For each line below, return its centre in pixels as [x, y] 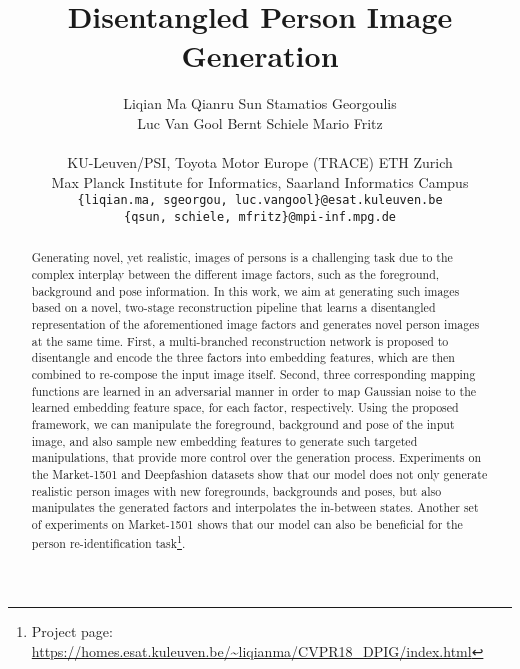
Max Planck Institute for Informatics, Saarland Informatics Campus [260, 181]
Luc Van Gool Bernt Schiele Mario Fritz [260, 122]
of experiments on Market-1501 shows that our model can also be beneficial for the [247, 523]
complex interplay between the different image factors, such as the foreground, [235, 274]
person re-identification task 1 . [108, 541]
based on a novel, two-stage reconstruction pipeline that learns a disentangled [233, 307]
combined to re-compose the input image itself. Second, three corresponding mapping [253, 373]
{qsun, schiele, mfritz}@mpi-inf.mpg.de [260, 216]
